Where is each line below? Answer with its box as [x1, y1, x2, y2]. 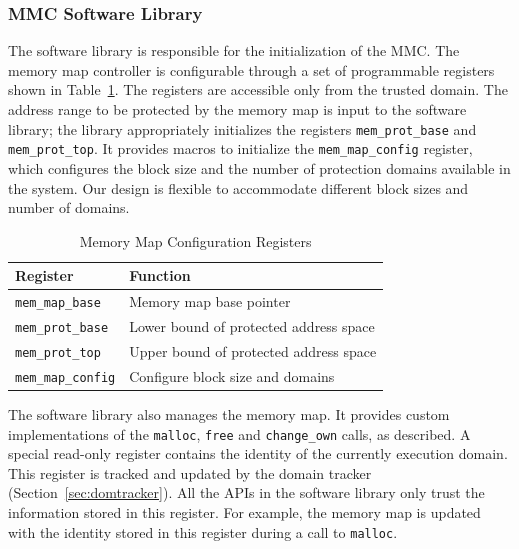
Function [129, 265, 191, 286]
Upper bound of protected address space [129, 340, 377, 361]
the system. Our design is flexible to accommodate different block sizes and [8, 177, 469, 198]
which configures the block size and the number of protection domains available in [8, 157, 511, 178]
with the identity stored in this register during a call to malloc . [8, 521, 398, 542]
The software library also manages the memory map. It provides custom [8, 404, 450, 424]
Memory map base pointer [129, 291, 291, 312]
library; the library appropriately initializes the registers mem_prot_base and [8, 118, 477, 139]
